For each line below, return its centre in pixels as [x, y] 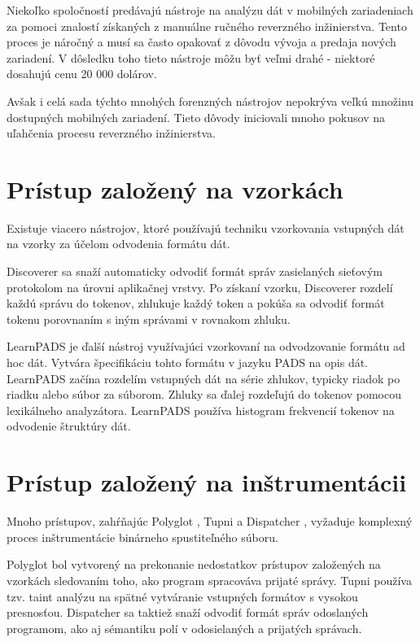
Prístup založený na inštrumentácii [207, 482]
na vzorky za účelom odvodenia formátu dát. [118, 244]
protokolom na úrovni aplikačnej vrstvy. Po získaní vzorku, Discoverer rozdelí [200, 287]
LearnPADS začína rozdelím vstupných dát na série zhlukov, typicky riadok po [203, 378]
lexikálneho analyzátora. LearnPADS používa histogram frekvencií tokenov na [201, 410]
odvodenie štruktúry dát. [69, 426]
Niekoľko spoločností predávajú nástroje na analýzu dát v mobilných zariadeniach [210, 10]
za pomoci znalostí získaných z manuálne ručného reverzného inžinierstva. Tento [207, 26]
